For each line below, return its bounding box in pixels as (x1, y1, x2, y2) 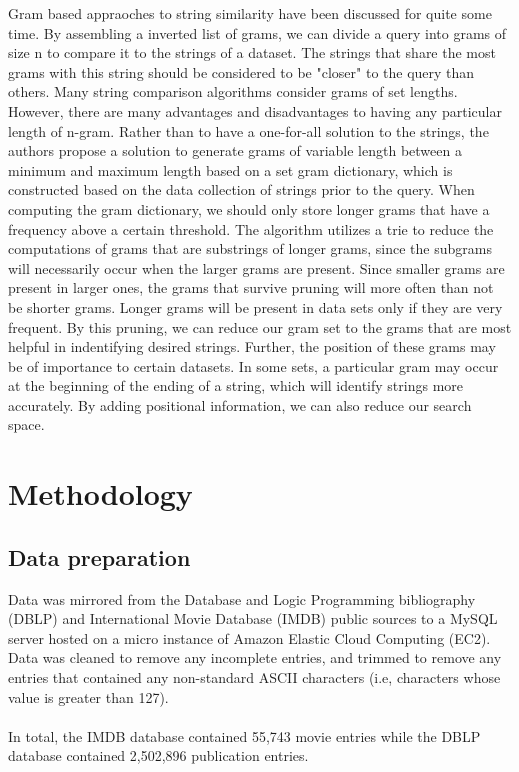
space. (8, 414, 45, 435)
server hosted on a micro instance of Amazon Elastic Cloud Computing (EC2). (8, 627, 491, 648)
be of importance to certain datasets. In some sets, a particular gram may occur (8, 355, 499, 376)
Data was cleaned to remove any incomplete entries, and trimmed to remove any (8, 647, 502, 668)
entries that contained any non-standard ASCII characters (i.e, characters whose (8, 667, 501, 688)
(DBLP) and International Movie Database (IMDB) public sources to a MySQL (8, 608, 498, 629)
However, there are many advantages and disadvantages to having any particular (8, 100, 502, 121)
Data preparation (8, 541, 191, 572)
